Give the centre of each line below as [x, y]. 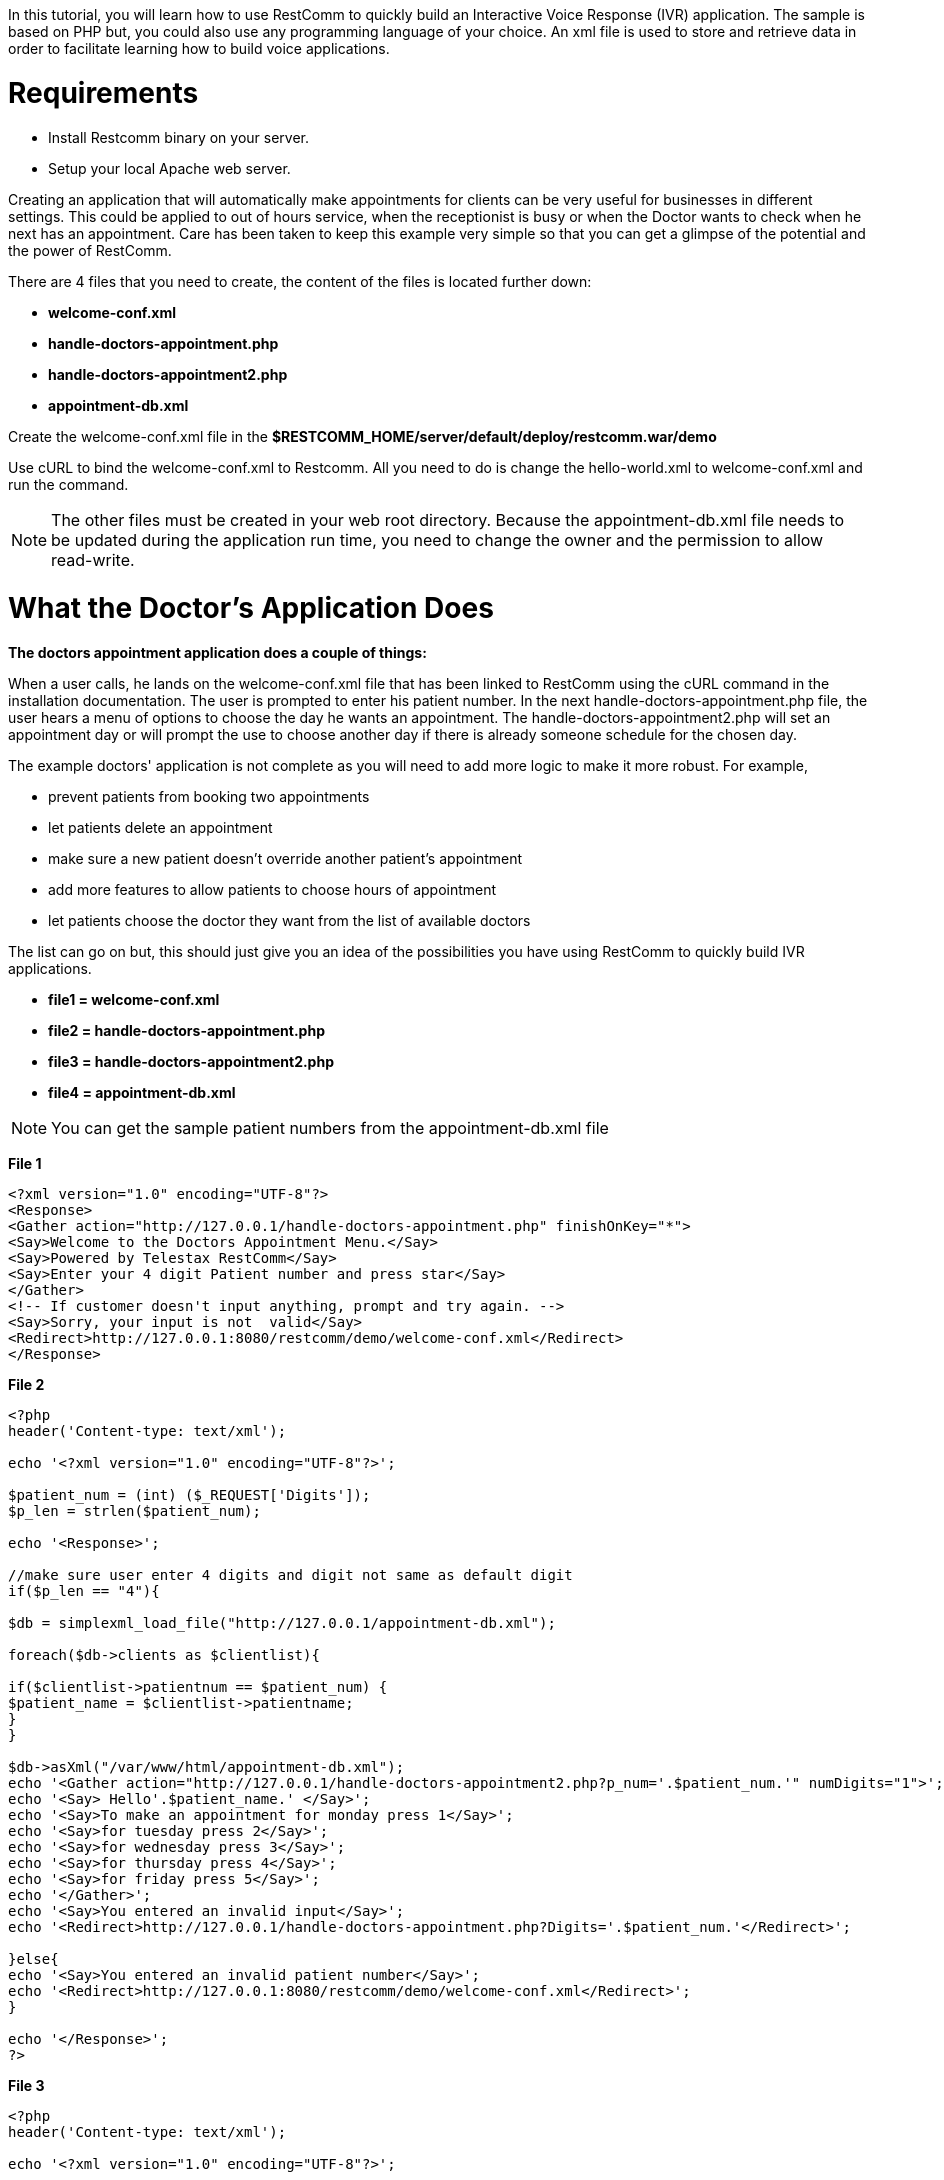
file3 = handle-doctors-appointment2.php [191, 1061]
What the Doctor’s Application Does [251, 608]
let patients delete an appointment [160, 827]
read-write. [93, 559]
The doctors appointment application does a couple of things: [217, 652]
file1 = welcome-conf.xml [134, 999]
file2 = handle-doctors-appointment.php [186, 1030]
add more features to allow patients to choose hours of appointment [272, 889]
